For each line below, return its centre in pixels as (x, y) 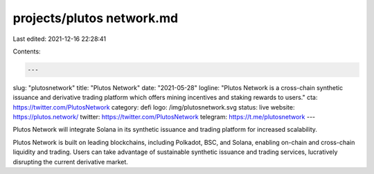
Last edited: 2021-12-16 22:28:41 (60, 39)
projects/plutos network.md (96, 18)
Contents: (27, 51)
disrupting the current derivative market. (70, 162)
